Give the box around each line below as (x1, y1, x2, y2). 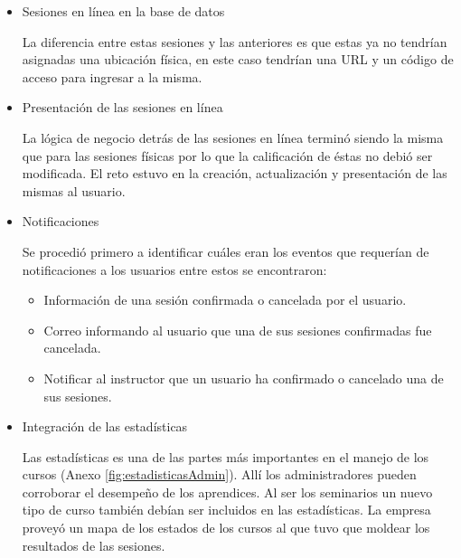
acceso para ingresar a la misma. (22, 67, 202, 86)
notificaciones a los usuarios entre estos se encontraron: (22, 260, 327, 279)
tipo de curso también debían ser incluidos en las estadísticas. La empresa (22, 500, 431, 519)
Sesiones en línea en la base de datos (22, 2, 225, 20)
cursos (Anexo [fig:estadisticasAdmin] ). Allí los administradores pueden (22, 465, 417, 484)
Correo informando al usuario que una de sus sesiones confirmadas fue (43, 320, 432, 339)
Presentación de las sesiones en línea (22, 98, 223, 117)
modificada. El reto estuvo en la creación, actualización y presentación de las (22, 164, 447, 183)
